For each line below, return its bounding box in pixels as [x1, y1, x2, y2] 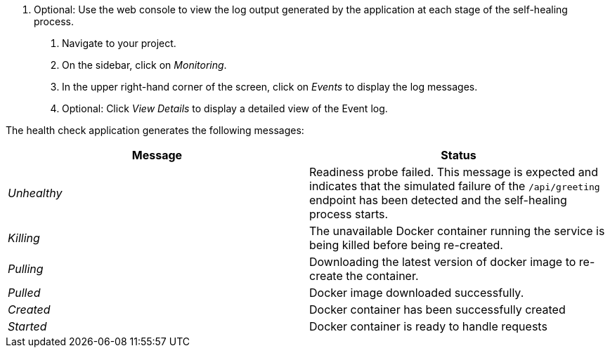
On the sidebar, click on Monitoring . [62, 59, 227, 71]
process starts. [309, 207, 389, 221]
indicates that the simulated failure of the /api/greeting [309, 179, 600, 193]
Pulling [8, 262, 44, 276]
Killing [8, 231, 40, 245]
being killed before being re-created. [309, 238, 503, 252]
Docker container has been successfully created [309, 302, 566, 317]
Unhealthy [8, 186, 63, 200]
